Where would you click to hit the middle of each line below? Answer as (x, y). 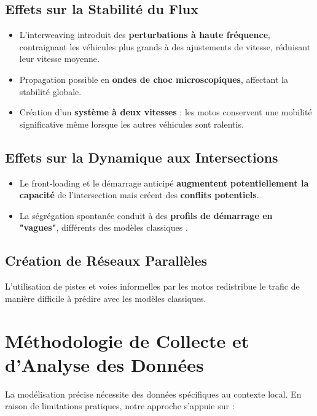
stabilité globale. (50, 91)
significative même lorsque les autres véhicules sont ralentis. (131, 124)
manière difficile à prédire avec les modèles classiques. (106, 298)
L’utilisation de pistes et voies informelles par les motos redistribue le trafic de (152, 286)
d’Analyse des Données (104, 364)
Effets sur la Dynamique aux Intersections (142, 157)
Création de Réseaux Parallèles (106, 260)
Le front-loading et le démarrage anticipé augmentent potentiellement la (164, 183)
